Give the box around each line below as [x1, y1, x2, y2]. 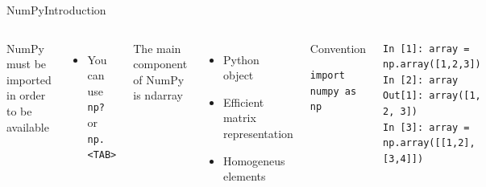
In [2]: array [383, 74, 459, 86]
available [6, 118, 49, 135]
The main [133, 39, 181, 56]
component [133, 55, 188, 72]
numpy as [309, 85, 357, 97]
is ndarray [133, 87, 183, 104]
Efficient [222, 93, 264, 110]
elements [222, 168, 266, 185]
